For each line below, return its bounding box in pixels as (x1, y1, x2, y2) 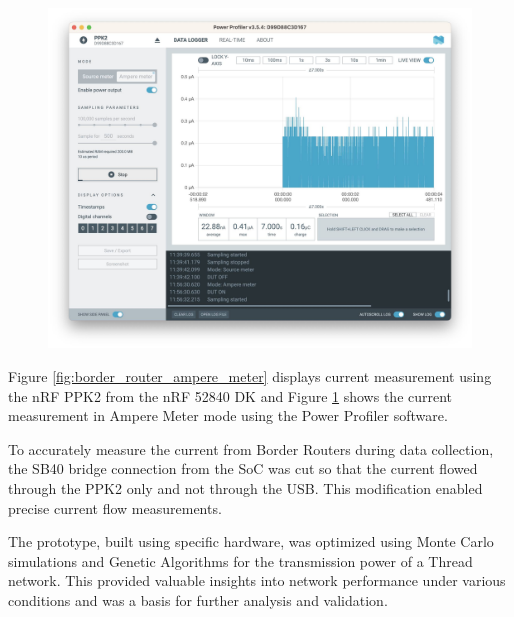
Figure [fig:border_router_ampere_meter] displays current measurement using (8, 365, 492, 386)
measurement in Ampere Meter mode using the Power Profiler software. (8, 405, 448, 426)
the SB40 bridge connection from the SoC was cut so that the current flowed (8, 458, 478, 479)
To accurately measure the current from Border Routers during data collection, (8, 438, 494, 459)
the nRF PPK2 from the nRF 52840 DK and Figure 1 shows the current (8, 385, 453, 406)
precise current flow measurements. (8, 497, 222, 518)
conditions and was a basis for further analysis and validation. (8, 589, 388, 610)
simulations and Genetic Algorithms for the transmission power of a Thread (8, 550, 473, 571)
